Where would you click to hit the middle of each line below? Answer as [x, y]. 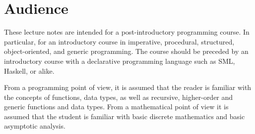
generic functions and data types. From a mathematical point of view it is [116, 107]
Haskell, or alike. [29, 70]
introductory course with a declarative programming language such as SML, [120, 61]
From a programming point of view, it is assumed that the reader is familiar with [128, 87]
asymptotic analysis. [35, 126]
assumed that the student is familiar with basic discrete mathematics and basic [125, 116]
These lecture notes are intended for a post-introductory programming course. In [127, 32]
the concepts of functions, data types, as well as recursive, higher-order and [119, 97]
